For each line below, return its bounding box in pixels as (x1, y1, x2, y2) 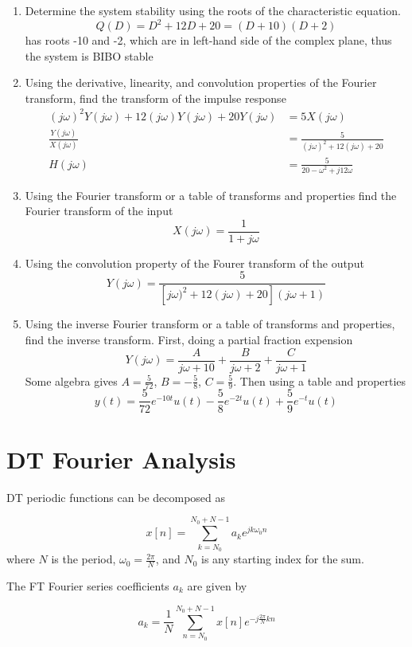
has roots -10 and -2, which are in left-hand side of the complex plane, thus (25, 32, 392, 49)
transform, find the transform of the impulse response (25, 89, 286, 106)
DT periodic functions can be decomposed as (6, 488, 226, 505)
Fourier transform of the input (25, 202, 173, 219)
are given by (187, 578, 247, 594)
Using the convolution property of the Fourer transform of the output (25, 254, 364, 271)
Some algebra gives (25, 372, 118, 389)
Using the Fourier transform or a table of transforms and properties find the (25, 186, 397, 203)
